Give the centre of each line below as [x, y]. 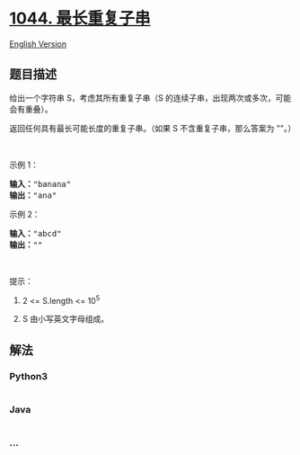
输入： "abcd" [35, 233]
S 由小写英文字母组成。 [66, 319]
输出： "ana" [33, 195]
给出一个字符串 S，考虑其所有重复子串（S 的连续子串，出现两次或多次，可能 [150, 98]
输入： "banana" [40, 184]
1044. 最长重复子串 [80, 18]
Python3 [28, 376]
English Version [38, 44]
